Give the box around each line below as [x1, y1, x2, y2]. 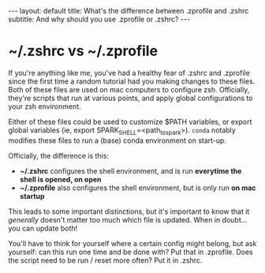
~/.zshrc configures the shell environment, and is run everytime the [19, 166, 242, 175]
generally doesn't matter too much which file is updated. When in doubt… [8, 215, 248, 224]
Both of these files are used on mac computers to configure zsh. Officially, [8, 84, 250, 94]
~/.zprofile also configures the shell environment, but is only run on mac [19, 183, 256, 193]
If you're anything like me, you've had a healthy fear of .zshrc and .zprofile [8, 68, 250, 77]
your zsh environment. [8, 101, 81, 111]
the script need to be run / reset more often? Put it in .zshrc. [8, 255, 203, 265]
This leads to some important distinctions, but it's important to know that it [8, 207, 250, 216]
